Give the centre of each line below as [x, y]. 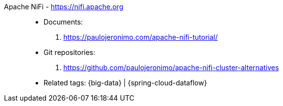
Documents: [63, 22]
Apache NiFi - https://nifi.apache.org [64, 7]
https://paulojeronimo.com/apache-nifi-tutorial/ [141, 37]
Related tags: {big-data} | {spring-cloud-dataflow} [125, 83]
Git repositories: [70, 52]
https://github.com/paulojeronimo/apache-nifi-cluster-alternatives [171, 67]
